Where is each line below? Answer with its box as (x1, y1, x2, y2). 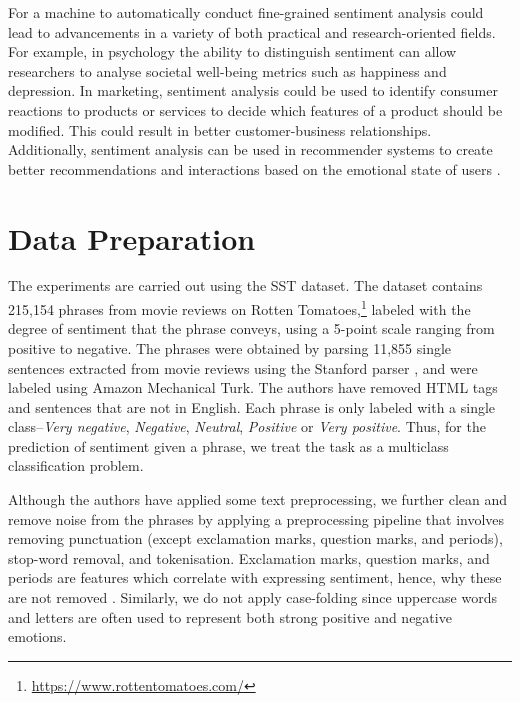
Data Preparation (8, 217, 256, 258)
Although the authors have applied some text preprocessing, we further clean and (8, 489, 508, 510)
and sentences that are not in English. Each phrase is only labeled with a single (8, 396, 496, 417)
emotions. (8, 626, 67, 647)
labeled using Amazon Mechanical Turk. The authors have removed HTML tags (8, 377, 498, 398)
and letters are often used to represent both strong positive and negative (8, 606, 452, 627)
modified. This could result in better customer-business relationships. (8, 119, 432, 140)
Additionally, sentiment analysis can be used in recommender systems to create (8, 139, 493, 160)
